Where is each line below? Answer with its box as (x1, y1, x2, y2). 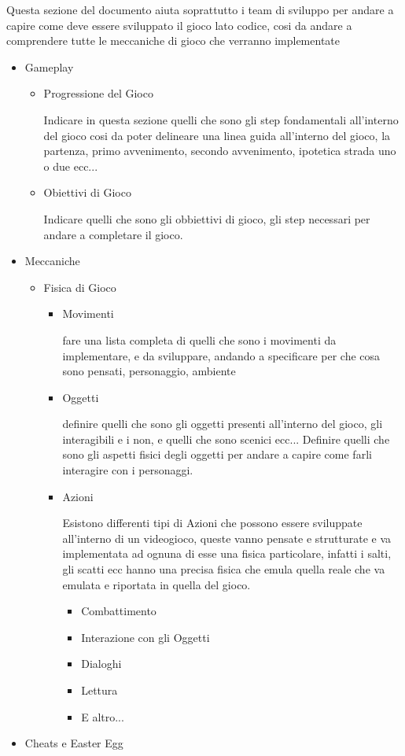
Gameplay (24, 58, 74, 75)
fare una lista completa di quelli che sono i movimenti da (62, 331, 337, 348)
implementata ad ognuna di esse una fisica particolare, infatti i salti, (62, 545, 392, 562)
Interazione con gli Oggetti (81, 629, 210, 645)
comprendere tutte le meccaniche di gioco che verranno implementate (6, 32, 340, 49)
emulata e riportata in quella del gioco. (62, 576, 251, 592)
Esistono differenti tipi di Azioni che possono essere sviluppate (62, 514, 363, 531)
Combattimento (81, 603, 156, 619)
